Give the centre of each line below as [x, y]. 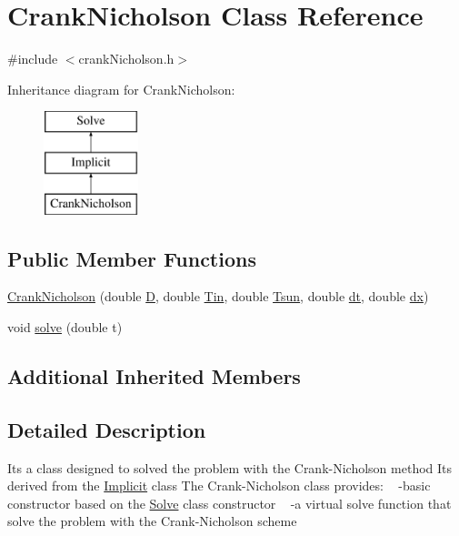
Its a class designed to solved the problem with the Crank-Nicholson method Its [230, 467]
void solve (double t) [65, 327]
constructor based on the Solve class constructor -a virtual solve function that [229, 503]
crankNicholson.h [126, 59]
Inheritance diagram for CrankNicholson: [121, 89]
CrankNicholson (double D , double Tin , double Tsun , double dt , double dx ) [218, 296]
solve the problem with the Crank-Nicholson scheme [152, 521]
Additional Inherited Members [154, 376]
